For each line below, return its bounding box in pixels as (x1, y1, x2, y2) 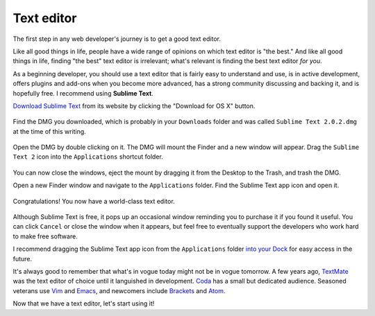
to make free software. (12, 232, 78, 240)
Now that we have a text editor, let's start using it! (12, 299, 155, 308)
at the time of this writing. (12, 127, 86, 135)
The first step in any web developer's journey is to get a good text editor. (12, 35, 222, 43)
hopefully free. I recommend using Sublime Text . (12, 89, 154, 97)
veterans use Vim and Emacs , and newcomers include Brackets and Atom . (12, 286, 226, 295)
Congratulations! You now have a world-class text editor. (12, 197, 175, 205)
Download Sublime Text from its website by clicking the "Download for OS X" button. (12, 101, 256, 110)
